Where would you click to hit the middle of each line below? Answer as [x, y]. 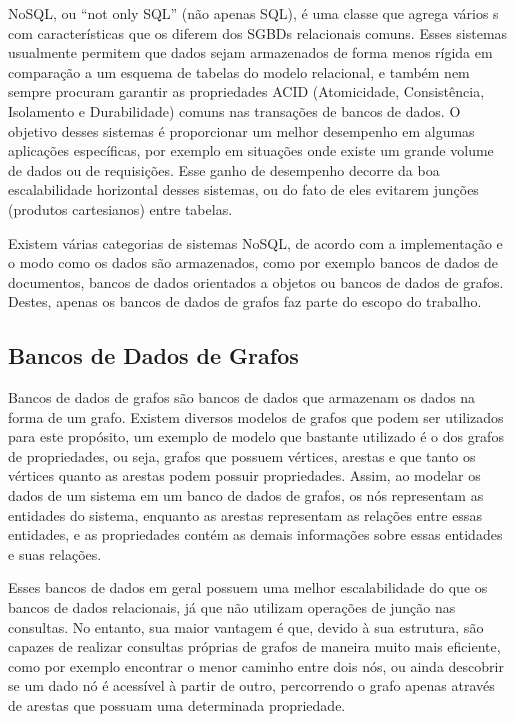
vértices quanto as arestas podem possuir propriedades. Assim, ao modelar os [244, 475]
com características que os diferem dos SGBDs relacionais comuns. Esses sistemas [258, 32]
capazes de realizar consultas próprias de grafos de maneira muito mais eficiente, [254, 646]
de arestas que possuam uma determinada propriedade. [177, 705]
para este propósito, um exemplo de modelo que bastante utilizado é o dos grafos [256, 436]
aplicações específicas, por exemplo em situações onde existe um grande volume [251, 150]
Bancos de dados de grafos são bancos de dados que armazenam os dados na [242, 397]
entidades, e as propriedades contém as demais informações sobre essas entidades [255, 534]
